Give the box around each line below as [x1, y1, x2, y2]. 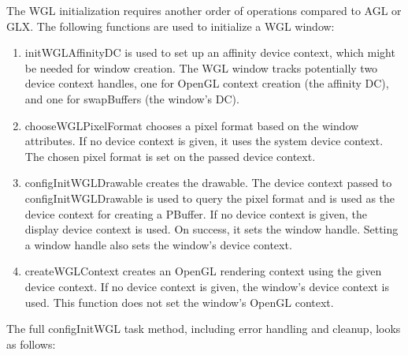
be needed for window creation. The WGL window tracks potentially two [24, 59, 378, 76]
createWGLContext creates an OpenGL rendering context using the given [24, 263, 382, 279]
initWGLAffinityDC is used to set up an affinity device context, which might [24, 44, 395, 61]
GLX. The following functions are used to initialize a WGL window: [6, 17, 335, 34]
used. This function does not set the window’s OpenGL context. [24, 293, 334, 310]
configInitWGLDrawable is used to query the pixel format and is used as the [24, 189, 395, 206]
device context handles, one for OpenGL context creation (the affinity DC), [24, 75, 389, 92]
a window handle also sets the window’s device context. [24, 236, 292, 252]
